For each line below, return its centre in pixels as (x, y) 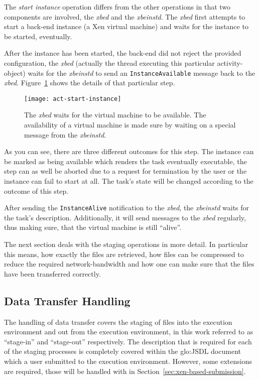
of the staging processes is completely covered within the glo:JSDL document (122, 351)
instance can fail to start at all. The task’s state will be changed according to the (129, 181)
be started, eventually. (38, 36)
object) (15, 73)
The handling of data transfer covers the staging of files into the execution (118, 322)
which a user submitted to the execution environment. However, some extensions (128, 361)
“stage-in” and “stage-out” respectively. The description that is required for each (128, 341)
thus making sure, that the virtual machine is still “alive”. (93, 227)
